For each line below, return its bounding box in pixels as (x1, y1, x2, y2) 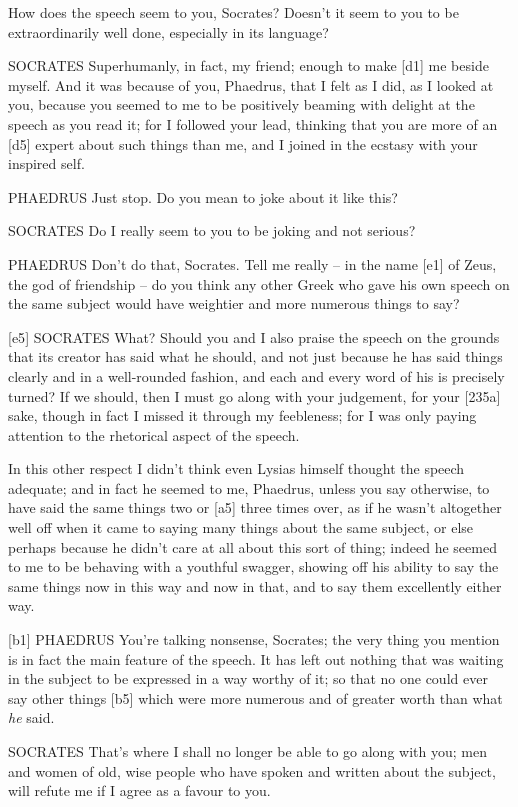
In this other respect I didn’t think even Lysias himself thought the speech (8, 458, 465, 479)
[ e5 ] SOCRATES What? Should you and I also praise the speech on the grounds (8, 326, 500, 347)
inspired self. (8, 153, 85, 174)
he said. (8, 707, 55, 728)
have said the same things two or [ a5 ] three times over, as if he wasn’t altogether (8, 497, 502, 518)
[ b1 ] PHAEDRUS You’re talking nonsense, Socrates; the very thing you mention (8, 629, 500, 650)
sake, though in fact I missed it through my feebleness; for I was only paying (8, 405, 477, 426)
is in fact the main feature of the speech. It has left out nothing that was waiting (8, 648, 504, 669)
